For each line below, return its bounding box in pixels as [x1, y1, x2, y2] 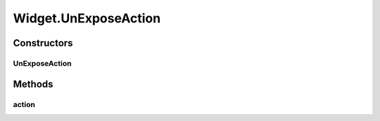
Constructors [13, 37, 73, 49]
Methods [13, 78, 53, 90]
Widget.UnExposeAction [13, 10, 161, 26]
